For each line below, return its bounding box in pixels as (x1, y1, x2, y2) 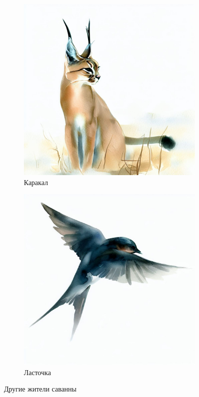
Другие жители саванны (4, 384, 77, 394)
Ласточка (24, 367, 51, 377)
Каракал (24, 177, 48, 187)
